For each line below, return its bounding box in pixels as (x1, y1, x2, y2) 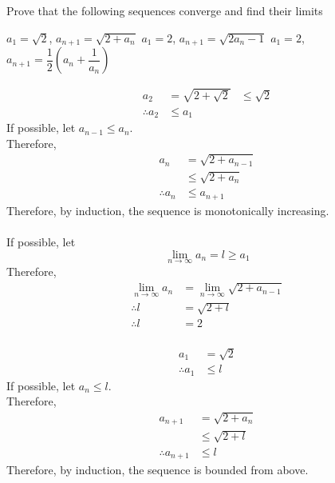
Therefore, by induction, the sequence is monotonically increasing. (6, 202, 329, 218)
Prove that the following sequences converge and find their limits (6, 2, 323, 18)
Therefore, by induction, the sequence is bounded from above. (6, 461, 309, 478)
